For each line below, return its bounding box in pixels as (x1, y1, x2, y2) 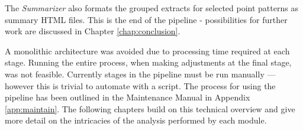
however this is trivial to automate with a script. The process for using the (5, 79, 276, 92)
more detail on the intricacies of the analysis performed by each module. (5, 114, 267, 126)
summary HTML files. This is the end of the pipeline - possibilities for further (5, 13, 288, 25)
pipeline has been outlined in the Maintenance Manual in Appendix (5, 91, 250, 103)
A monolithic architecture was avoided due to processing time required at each (5, 44, 290, 57)
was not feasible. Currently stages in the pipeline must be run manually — (5, 67, 276, 80)
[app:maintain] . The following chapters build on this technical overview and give (5, 102, 295, 115)
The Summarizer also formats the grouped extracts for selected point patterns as (5, 2, 298, 14)
